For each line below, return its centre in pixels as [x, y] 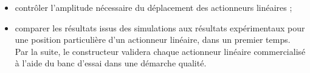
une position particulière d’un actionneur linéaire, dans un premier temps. [153, 40]
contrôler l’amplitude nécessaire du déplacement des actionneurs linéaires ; [153, 7]
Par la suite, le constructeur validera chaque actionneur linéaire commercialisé [160, 51]
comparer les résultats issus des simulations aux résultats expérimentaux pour [160, 27]
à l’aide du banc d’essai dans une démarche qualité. [111, 63]
